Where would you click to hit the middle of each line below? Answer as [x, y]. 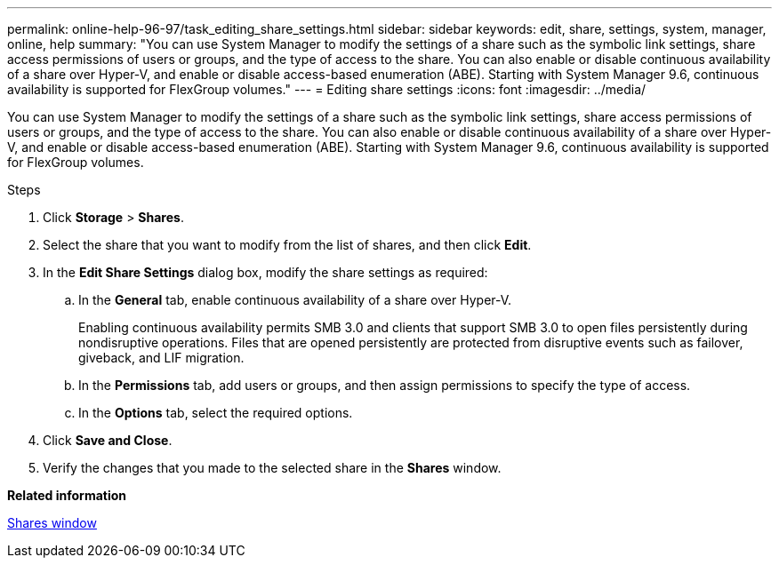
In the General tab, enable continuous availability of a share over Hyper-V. [295, 300]
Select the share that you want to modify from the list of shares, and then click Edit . [287, 245]
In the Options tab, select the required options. [216, 413]
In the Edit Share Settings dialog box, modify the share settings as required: [265, 272]
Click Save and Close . [108, 440]
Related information [67, 495]
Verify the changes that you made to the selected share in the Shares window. [272, 468]
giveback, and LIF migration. [161, 358]
